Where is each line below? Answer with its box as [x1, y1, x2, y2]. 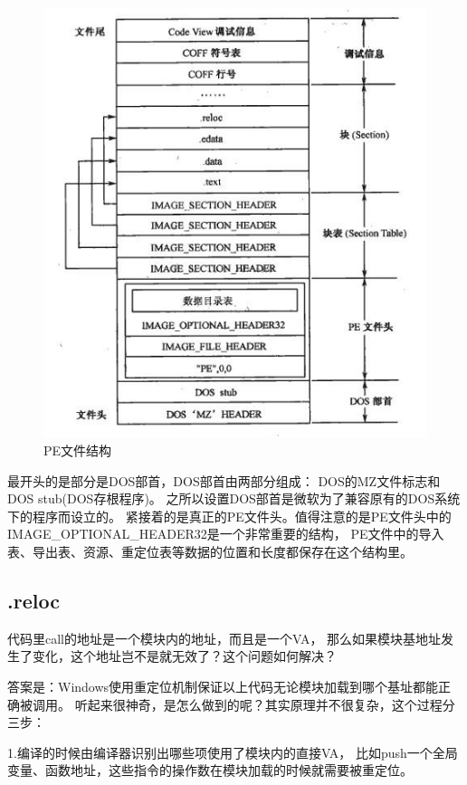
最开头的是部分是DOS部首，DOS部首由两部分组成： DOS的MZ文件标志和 [7, 471, 441, 490]
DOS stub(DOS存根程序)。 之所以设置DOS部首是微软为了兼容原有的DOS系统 [7, 489, 461, 508]
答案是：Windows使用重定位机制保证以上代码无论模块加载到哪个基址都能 [7, 676, 439, 695]
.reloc [7, 586, 60, 614]
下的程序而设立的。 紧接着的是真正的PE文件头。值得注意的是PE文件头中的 [7, 506, 452, 525]
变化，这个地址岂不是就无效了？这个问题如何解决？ [32, 646, 337, 665]
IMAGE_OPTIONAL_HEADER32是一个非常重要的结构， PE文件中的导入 [7, 524, 444, 543]
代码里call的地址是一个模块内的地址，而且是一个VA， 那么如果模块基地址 [7, 628, 442, 647]
